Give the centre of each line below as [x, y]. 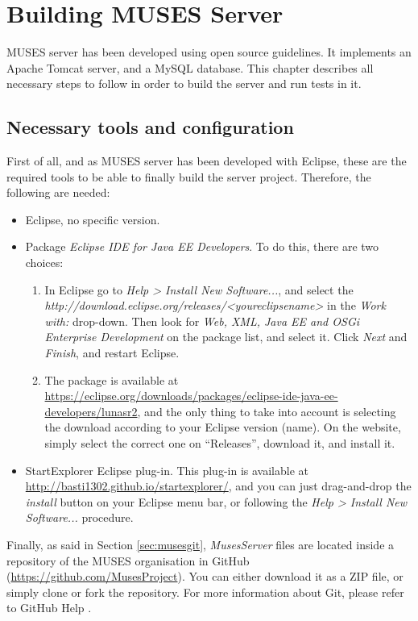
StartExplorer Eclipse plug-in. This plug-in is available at [167, 470]
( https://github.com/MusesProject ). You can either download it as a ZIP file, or [205, 576]
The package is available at [112, 379]
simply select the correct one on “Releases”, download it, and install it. [220, 443]
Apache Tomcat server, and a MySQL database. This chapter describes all [190, 67]
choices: [44, 263]
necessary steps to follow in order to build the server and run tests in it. [184, 83]
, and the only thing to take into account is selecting [267, 411]
